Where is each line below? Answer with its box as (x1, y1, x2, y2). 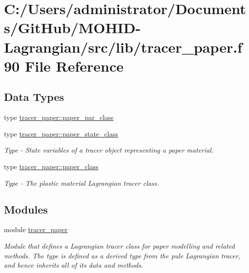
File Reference (24, 56, 124, 76)
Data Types (4, 89, 64, 104)
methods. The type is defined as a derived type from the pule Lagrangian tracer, (4, 250, 241, 260)
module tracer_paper (4, 224, 68, 234)
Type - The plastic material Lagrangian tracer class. (4, 177, 159, 188)
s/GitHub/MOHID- (4, 18, 141, 38)
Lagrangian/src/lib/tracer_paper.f (4, 37, 243, 57)
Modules (4, 201, 48, 216)
